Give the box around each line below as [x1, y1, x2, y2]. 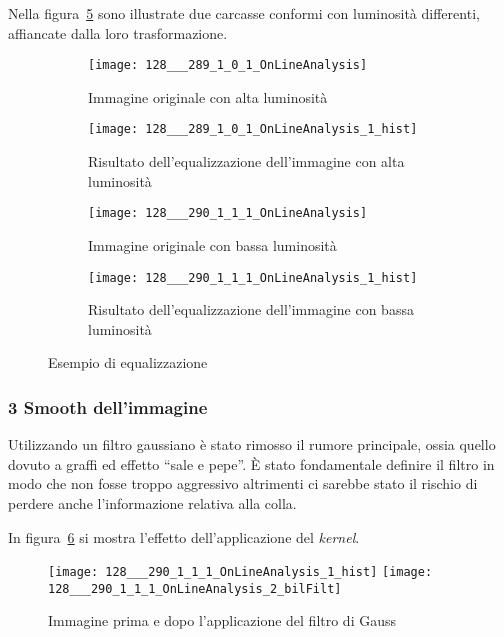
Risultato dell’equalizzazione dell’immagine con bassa [88, 299, 414, 320]
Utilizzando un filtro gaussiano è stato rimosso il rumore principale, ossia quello [8, 434, 496, 455]
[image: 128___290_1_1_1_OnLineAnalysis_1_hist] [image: [48, 565, 433, 580]
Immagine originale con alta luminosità [88, 86, 328, 107]
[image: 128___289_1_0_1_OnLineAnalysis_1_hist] [88, 122, 418, 137]
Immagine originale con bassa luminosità [88, 234, 337, 255]
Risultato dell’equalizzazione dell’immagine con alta [88, 151, 405, 172]
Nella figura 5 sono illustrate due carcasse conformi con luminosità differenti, [8, 3, 480, 23]
